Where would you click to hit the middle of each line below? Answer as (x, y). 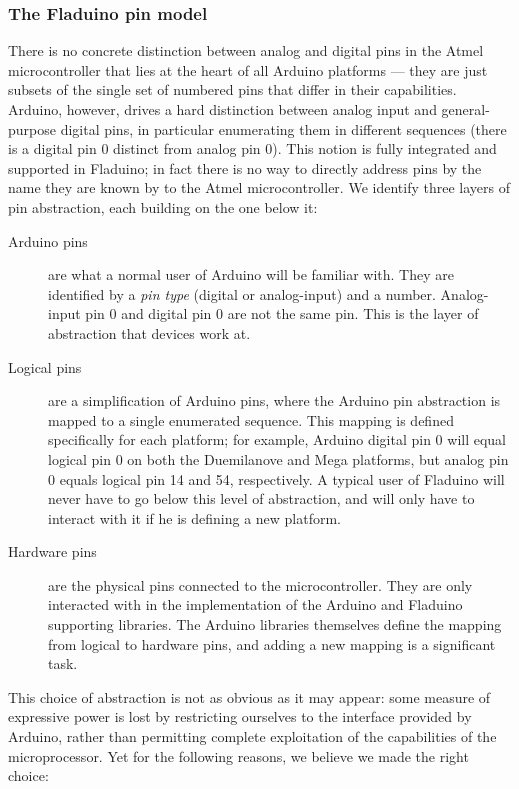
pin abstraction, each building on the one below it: (163, 206)
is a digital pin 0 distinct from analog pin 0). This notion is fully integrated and (252, 148)
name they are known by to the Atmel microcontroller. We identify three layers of (259, 187)
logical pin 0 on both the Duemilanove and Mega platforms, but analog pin (278, 458)
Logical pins (45, 366)
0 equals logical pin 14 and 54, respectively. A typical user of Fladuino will (276, 478)
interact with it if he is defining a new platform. (195, 517)
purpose (32, 128)
